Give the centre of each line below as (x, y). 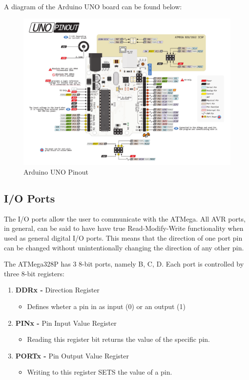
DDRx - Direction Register (57, 290)
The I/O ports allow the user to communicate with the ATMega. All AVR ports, (125, 218)
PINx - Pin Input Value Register (66, 323)
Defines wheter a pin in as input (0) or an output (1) (106, 306)
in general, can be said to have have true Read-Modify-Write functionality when (124, 228)
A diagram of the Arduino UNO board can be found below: (93, 6)
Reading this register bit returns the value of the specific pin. (118, 339)
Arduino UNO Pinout (56, 171)
